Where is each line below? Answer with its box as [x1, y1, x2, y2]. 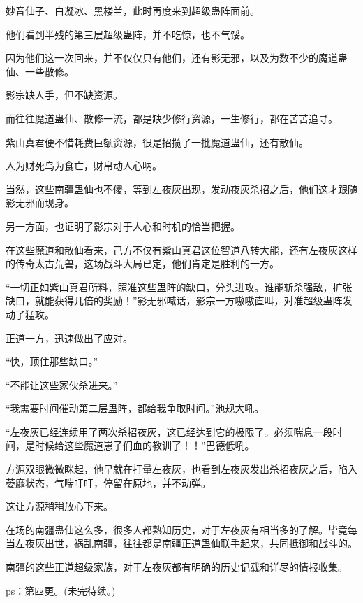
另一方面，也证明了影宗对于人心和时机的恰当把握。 [6, 218, 240, 233]
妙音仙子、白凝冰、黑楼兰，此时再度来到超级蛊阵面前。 [6, 3, 260, 17]
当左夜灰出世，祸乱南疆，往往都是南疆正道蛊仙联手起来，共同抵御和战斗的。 [6, 536, 357, 551]
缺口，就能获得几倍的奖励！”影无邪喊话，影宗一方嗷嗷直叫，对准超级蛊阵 [6, 293, 343, 308]
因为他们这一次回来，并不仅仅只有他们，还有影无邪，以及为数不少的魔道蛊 [6, 50, 348, 65]
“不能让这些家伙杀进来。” [6, 377, 118, 392]
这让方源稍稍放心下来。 [6, 499, 113, 513]
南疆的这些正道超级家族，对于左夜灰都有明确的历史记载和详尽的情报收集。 [6, 560, 348, 574]
